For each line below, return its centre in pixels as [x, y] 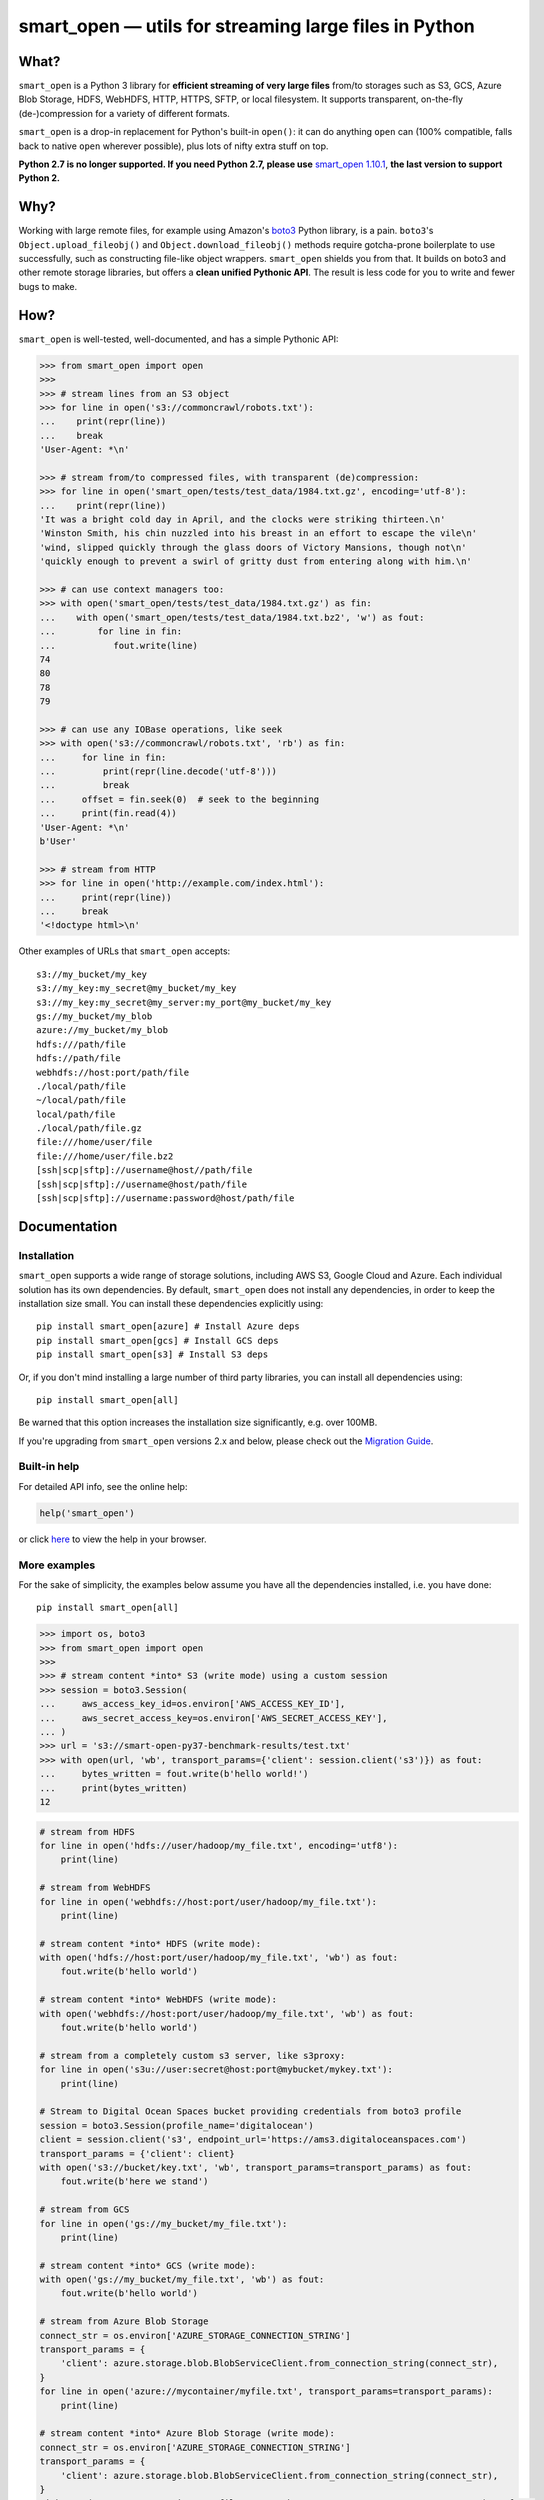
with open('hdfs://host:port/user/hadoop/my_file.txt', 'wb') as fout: [219, 1958]
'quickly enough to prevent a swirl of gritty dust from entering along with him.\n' [255, 561]
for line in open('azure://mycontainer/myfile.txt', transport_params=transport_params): [266, 2391]
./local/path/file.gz [89, 1128]
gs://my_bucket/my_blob [94, 1016]
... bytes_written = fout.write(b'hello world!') [174, 1774]
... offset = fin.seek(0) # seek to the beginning [179, 799]
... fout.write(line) [119, 645]
